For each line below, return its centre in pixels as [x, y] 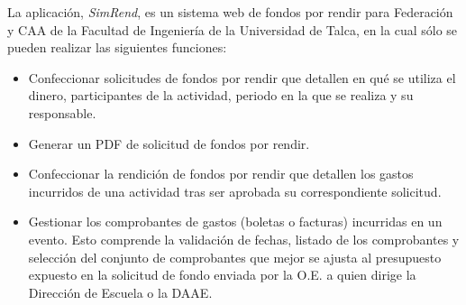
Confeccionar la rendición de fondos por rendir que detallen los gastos [221, 174]
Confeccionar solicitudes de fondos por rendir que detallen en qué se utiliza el [242, 77]
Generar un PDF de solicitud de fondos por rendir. [169, 143]
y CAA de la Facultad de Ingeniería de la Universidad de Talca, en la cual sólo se [233, 29]
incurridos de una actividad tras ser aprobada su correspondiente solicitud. [235, 191]
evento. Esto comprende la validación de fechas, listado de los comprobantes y [244, 239]
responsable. [62, 112]
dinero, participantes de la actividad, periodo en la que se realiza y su [221, 95]
